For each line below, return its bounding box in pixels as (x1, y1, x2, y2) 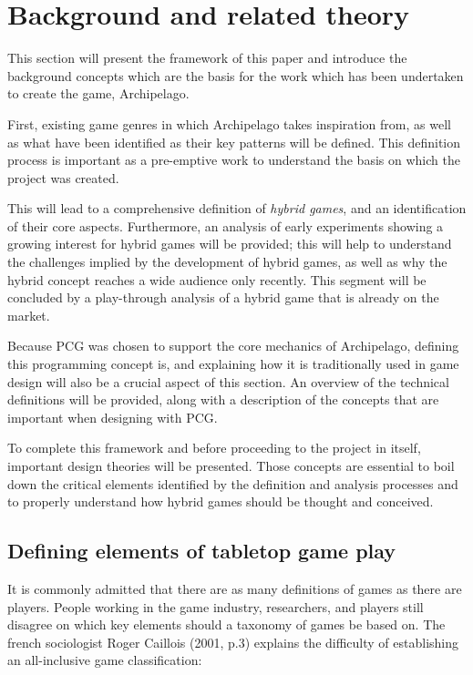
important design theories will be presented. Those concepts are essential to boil (7, 456, 455, 475)
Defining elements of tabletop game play (7, 537, 396, 565)
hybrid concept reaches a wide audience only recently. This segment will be (7, 270, 427, 289)
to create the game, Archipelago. (7, 84, 190, 103)
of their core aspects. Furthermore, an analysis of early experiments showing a (7, 216, 444, 235)
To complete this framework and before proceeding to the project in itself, (7, 438, 421, 457)
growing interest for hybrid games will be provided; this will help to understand (7, 234, 452, 253)
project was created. (7, 168, 119, 187)
